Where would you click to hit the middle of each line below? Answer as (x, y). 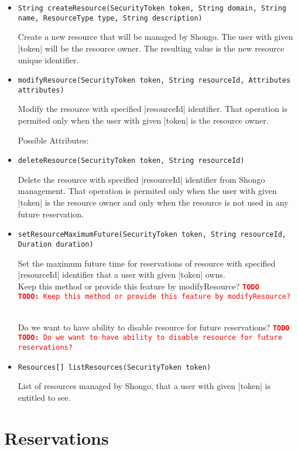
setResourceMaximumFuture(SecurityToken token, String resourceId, (152, 235)
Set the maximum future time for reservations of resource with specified (147, 263)
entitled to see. (44, 397)
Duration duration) (56, 244)
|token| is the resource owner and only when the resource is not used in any (153, 202)
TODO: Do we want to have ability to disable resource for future (150, 338)
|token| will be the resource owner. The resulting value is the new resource (151, 48)
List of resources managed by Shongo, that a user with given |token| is (144, 386)
